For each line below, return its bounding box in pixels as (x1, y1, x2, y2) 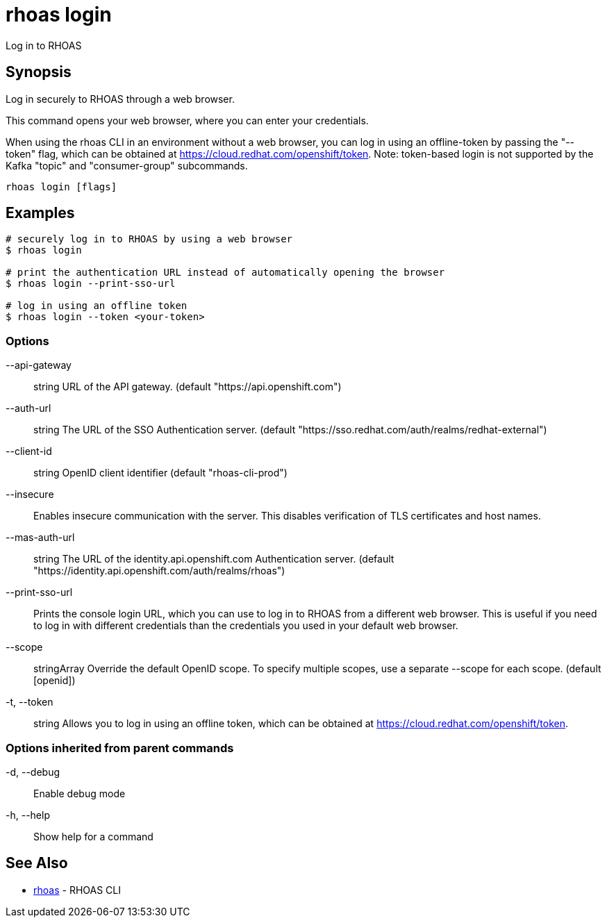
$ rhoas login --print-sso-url (6, 278, 176, 290)
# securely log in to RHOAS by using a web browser (6, 233, 293, 245)
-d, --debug (6, 765, 60, 778)
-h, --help (6, 808, 50, 821)
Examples (6, 204, 75, 222)
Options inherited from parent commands (6, 740, 234, 755)
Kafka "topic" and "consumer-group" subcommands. (6, 159, 248, 172)
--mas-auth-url (6, 531, 75, 544)
